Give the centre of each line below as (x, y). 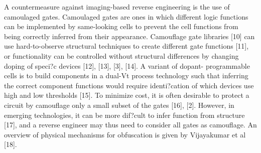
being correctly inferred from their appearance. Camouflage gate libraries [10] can (129, 36)
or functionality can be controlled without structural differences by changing (121, 55)
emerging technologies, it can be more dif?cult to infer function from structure (124, 115)
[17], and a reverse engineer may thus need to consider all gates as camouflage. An (130, 125)
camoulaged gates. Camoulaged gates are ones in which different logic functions (126, 16)
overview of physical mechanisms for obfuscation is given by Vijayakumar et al (125, 134)
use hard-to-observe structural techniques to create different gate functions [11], (126, 46)
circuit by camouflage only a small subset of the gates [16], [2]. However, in (119, 105)
